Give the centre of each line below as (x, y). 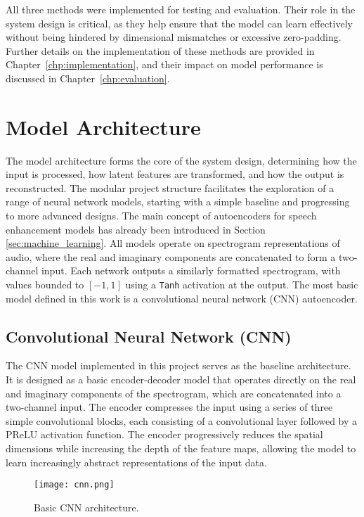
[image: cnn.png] (74, 485)
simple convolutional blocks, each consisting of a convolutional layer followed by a (182, 420)
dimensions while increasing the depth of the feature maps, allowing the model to (181, 448)
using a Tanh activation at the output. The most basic (242, 285)
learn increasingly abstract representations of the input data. (136, 462)
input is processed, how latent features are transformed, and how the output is (175, 174)
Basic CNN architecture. (86, 507)
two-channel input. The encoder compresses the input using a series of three (169, 407)
